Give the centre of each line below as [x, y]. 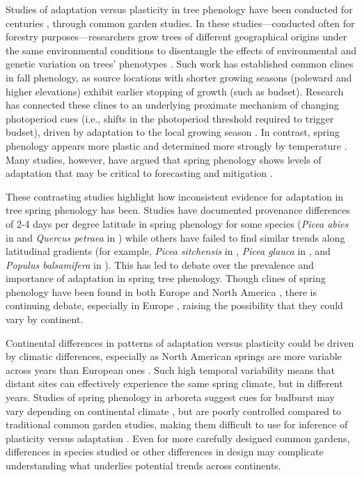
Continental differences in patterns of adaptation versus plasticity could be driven [180, 342]
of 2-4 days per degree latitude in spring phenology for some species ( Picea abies [177, 223]
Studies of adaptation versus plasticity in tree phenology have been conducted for [179, 9]
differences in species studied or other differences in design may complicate [165, 452]
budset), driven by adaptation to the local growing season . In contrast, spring [173, 132]
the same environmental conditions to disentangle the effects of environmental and [181, 50]
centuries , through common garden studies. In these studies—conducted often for [180, 23]
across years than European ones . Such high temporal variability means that [170, 369]
